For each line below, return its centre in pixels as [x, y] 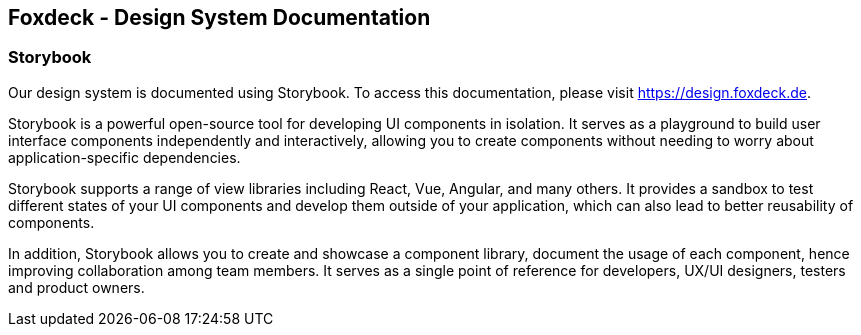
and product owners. [76, 287]
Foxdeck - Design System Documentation [219, 17]
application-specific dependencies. [124, 157]
